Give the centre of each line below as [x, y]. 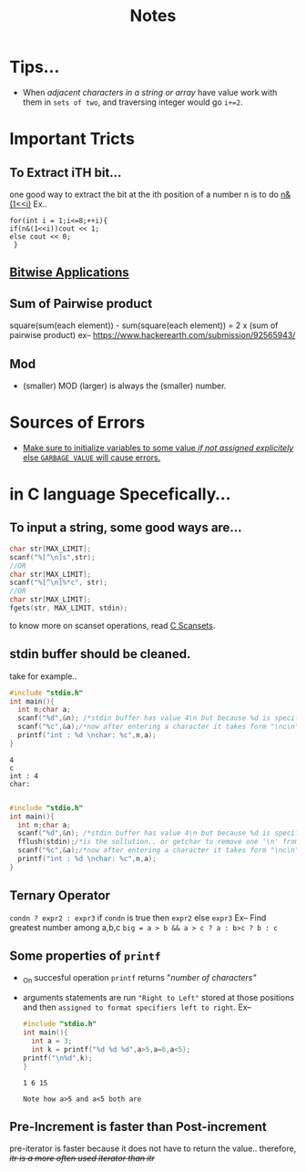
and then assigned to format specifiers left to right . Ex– [137, 1007]
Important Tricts [72, 139]
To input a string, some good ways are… [126, 528]
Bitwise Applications [69, 273]
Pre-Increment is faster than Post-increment [138, 1126]
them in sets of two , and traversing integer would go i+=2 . [133, 102]
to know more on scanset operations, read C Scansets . [112, 625]
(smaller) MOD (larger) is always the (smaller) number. [124, 386]
